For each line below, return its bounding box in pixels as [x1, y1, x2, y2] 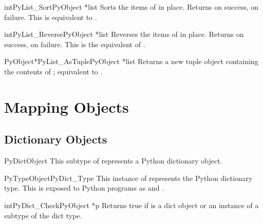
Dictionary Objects [4, 131, 107, 147]
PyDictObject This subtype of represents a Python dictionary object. [4, 155, 222, 166]
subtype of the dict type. [4, 210, 82, 220]
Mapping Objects [4, 96, 129, 117]
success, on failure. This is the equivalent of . [4, 38, 145, 49]
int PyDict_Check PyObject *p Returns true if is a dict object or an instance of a [4, 199, 259, 210]
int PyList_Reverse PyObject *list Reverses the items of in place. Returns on [4, 29, 244, 39]
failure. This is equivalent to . [4, 11, 97, 22]
